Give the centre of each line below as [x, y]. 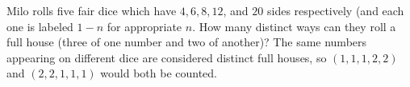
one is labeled [40, 26]
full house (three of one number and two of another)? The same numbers [187, 42]
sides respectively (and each [335, 10]
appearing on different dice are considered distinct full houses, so [167, 57]
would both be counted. [159, 73]
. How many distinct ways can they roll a [294, 26]
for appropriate [144, 26]
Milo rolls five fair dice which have [92, 10]
